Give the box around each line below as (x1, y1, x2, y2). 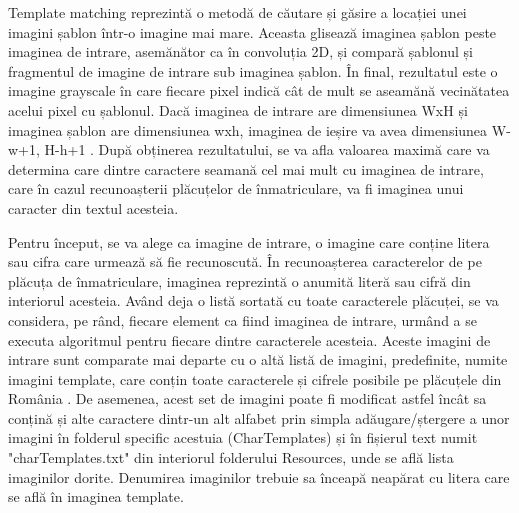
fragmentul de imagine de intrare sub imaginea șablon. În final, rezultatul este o (8, 60, 498, 81)
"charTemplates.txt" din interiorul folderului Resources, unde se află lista (8, 447, 454, 468)
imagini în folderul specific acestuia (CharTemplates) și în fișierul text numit (8, 427, 478, 448)
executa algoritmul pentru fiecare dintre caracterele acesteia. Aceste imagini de (8, 329, 491, 350)
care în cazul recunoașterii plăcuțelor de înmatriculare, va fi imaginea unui (8, 178, 464, 199)
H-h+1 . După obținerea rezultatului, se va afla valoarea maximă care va (44, 139, 490, 160)
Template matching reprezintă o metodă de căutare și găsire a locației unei (8, 2, 467, 22)
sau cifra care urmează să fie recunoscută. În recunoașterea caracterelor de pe (8, 251, 482, 272)
